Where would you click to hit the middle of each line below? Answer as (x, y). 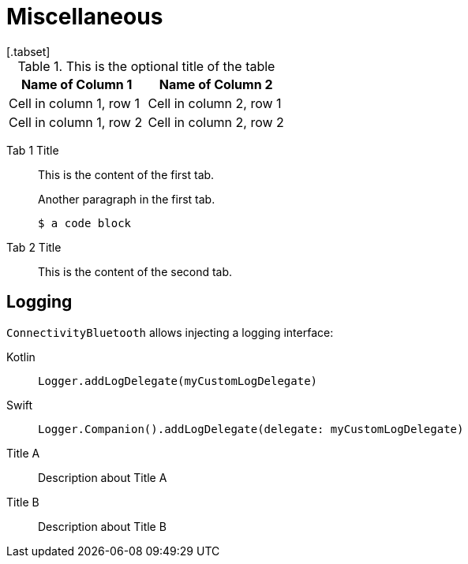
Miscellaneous (85, 17)
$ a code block (85, 223)
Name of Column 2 (216, 84)
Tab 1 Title (33, 150)
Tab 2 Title (34, 247)
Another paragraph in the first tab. (127, 199)
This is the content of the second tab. (135, 271)
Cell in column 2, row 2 (216, 122)
